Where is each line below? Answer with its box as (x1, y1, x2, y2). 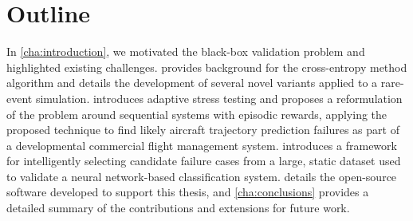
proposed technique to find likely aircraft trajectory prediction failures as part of (6, 121, 399, 138)
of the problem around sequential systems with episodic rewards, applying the (6, 105, 387, 122)
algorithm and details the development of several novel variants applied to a (6, 74, 378, 91)
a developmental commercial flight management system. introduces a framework (6, 136, 397, 153)
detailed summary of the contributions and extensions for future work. (6, 199, 350, 216)
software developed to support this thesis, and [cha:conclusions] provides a (6, 184, 369, 200)
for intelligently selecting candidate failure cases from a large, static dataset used (6, 152, 401, 169)
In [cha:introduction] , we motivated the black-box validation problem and (6, 43, 365, 60)
